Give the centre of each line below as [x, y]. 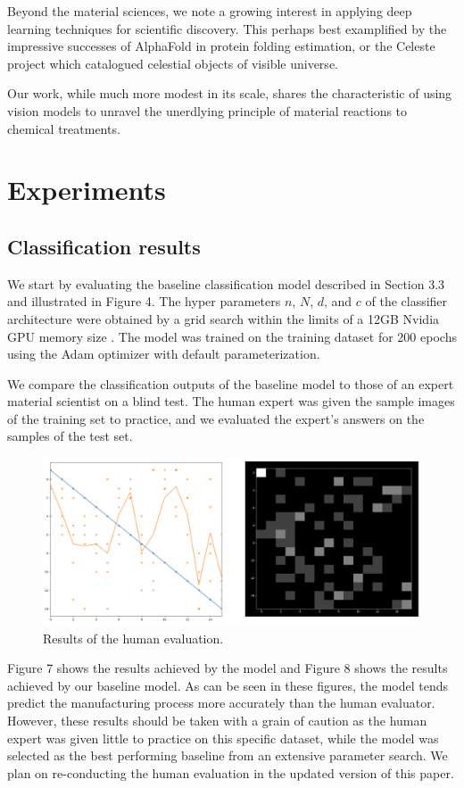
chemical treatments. [64, 128]
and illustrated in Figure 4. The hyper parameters [144, 301]
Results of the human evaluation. [133, 638]
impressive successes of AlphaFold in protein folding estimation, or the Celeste [221, 46]
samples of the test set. [70, 436]
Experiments [87, 190]
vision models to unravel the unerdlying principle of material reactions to [207, 110]
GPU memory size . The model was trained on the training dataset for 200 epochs [232, 336]
